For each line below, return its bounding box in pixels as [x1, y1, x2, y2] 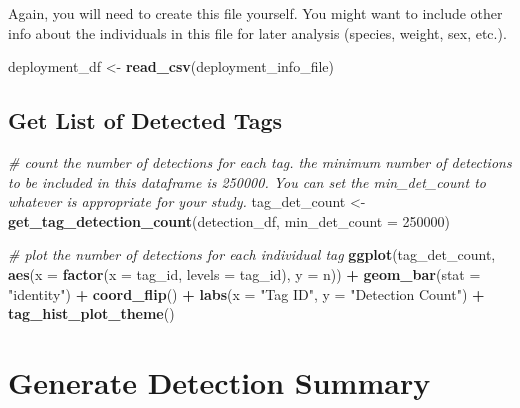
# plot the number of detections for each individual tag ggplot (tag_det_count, [8, 244, 496, 265]
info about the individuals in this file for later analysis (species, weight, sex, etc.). [8, 22, 507, 43]
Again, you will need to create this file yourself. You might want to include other [8, 3, 503, 23]
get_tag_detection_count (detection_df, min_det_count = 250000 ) [8, 210, 450, 231]
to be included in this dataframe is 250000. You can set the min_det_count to [8, 171, 486, 192]
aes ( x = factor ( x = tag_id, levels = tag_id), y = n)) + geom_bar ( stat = [8, 263, 481, 284]
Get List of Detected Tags [8, 105, 282, 136]
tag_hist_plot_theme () [8, 303, 175, 324]
